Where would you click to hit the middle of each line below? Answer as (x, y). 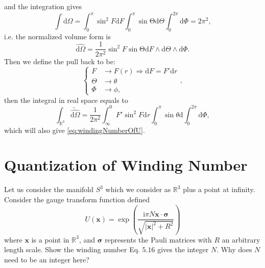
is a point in (50, 239)
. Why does (234, 249)
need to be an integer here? (47, 259)
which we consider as (138, 189)
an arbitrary (241, 239)
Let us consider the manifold (49, 189)
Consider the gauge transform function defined (77, 199)
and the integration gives (43, 6)
